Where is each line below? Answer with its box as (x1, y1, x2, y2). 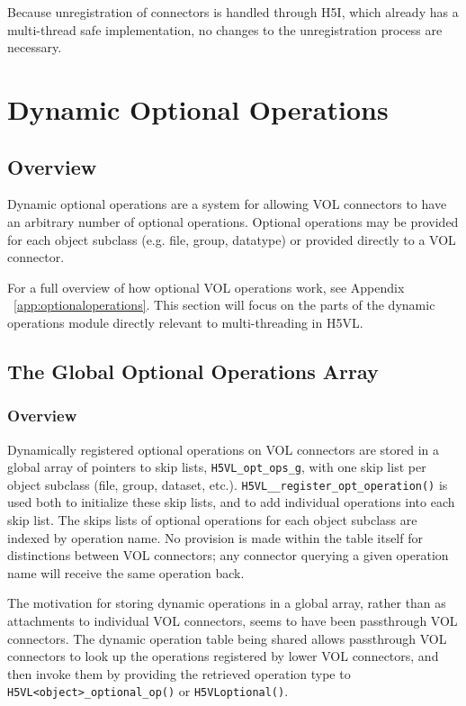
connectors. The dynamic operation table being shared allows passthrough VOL (7, 629, 447, 647)
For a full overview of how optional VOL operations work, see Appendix (7, 277, 405, 296)
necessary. (7, 38, 62, 57)
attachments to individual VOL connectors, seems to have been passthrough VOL (7, 611, 458, 629)
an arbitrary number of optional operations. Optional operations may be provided (7, 212, 459, 231)
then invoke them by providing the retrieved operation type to (7, 664, 351, 683)
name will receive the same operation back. (7, 563, 245, 582)
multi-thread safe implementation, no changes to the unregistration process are (7, 20, 443, 39)
